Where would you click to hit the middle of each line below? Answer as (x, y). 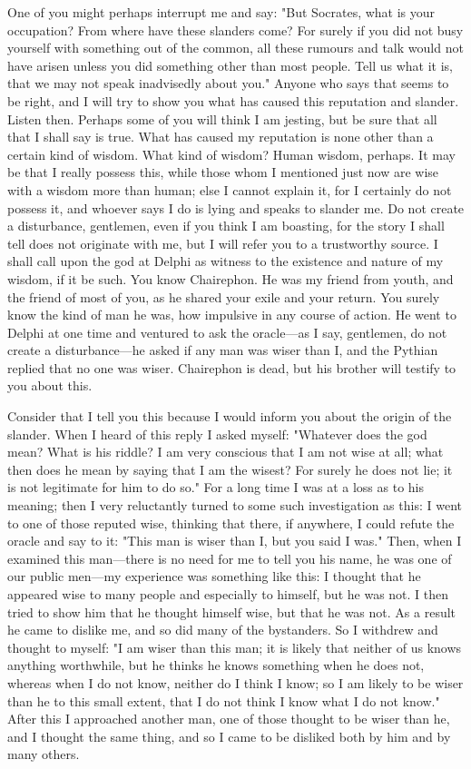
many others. (44, 754)
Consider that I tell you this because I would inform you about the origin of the (230, 416)
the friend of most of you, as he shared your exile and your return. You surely (224, 296)
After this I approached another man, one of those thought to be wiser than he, (229, 719)
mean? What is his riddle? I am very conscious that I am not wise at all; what (226, 452)
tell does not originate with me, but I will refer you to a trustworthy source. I (223, 243)
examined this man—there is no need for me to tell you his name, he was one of (230, 558)
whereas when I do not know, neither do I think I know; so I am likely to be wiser (235, 682)
